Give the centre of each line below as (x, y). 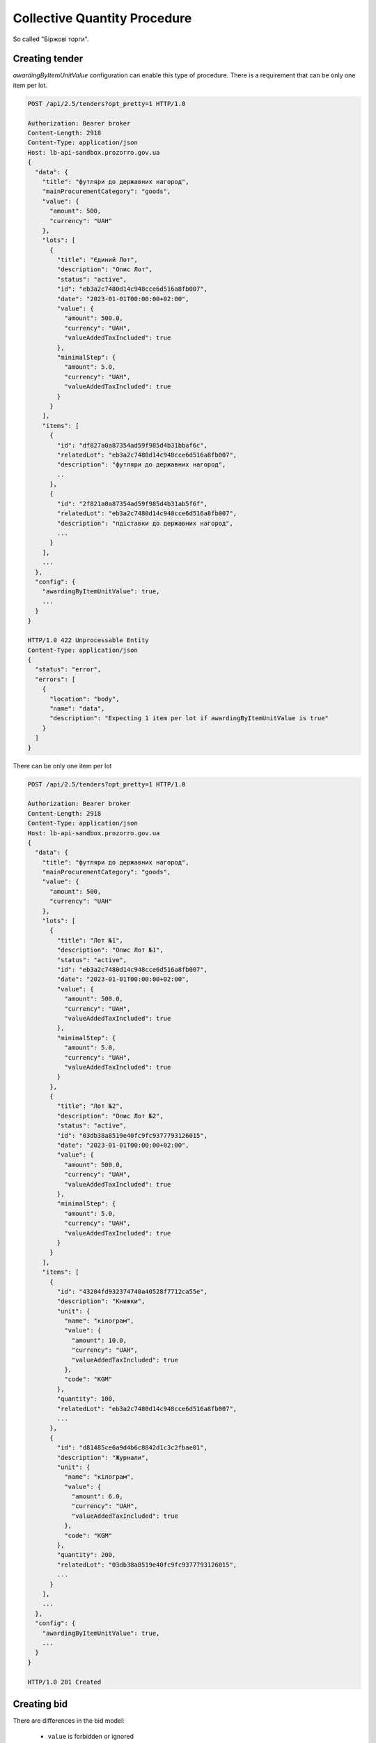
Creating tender (48, 59)
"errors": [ (55, 679)
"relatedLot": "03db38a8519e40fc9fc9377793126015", (147, 1565)
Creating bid (40, 1704)
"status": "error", (68, 670)
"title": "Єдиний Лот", (97, 260)
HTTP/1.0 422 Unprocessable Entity (88, 640)
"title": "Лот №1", (90, 940)
